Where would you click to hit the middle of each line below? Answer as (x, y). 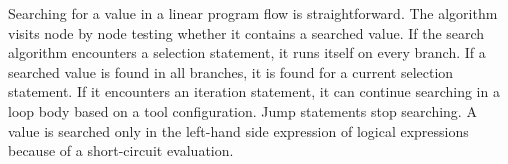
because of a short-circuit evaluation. (121, 150)
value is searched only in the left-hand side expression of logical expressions (238, 130)
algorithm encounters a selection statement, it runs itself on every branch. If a (247, 52)
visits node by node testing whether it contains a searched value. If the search (246, 32)
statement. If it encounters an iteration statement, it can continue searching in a (254, 91)
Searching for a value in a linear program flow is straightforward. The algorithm (253, 13)
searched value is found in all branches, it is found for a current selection (231, 71)
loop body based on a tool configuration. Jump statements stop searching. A (242, 110)
